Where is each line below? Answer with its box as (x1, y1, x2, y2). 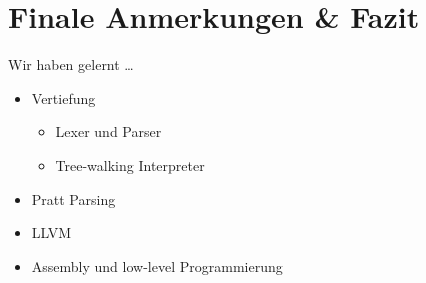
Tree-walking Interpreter (55, 154, 205, 175)
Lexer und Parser (55, 121, 162, 142)
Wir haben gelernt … (8, 54, 134, 75)
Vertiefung (31, 87, 96, 108)
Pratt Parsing (31, 188, 116, 209)
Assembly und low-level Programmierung (31, 255, 283, 276)
